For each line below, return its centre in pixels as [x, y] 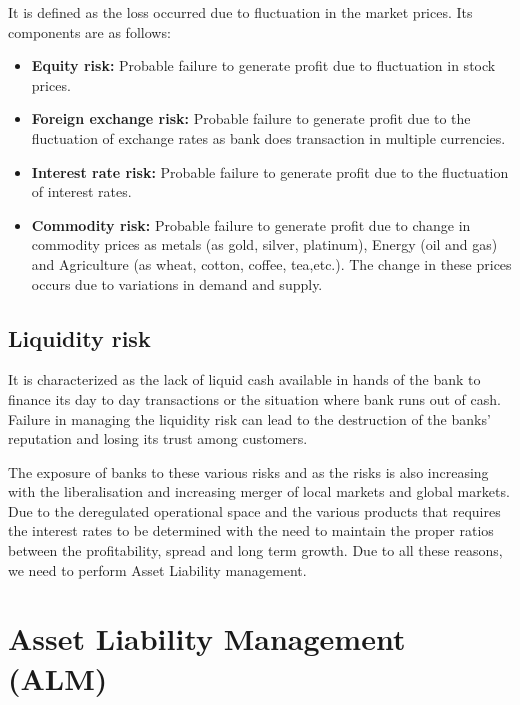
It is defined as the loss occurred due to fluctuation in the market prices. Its [240, 12]
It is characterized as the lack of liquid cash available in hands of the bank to [244, 379]
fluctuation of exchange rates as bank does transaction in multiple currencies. [268, 137]
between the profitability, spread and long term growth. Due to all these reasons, [255, 550]
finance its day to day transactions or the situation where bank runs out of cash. [254, 398]
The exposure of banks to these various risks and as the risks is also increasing [248, 471]
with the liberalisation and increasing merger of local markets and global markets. [259, 491]
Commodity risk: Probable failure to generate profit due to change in [251, 224]
